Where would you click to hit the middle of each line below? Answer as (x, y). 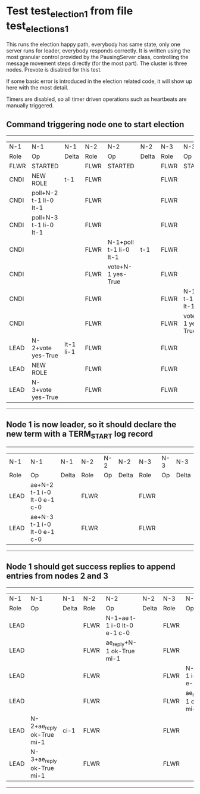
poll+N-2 (45, 193)
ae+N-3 (42, 517)
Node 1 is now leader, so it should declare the (91, 425)
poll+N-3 (45, 217)
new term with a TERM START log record (80, 435)
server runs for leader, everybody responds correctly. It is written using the (98, 51)
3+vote (42, 390)
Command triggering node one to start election (95, 124)
